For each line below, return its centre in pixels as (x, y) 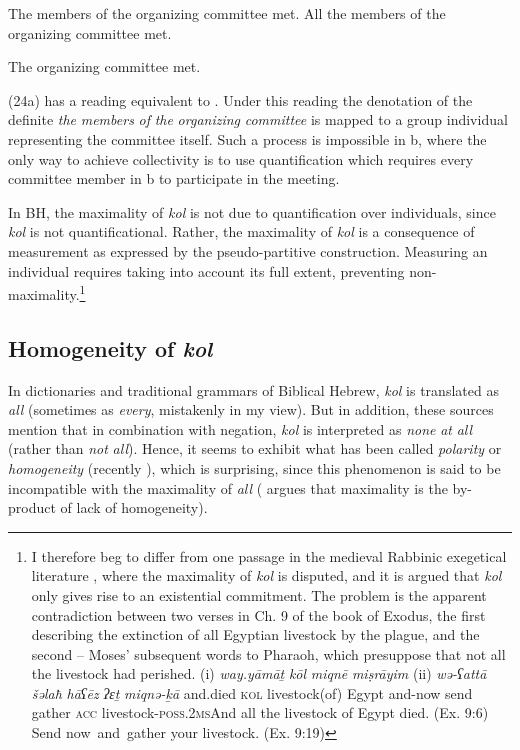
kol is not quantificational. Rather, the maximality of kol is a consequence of (241, 231)
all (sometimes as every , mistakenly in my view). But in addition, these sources (251, 409)
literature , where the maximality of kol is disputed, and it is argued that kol (266, 575)
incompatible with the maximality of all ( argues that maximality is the (228, 487)
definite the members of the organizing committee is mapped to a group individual (258, 119)
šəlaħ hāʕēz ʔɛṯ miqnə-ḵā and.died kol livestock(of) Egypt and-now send (252, 692)
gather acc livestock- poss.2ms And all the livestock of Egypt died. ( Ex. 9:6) (260, 712)
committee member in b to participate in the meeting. (174, 178)
